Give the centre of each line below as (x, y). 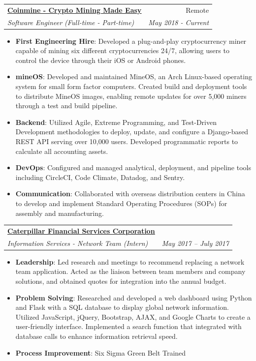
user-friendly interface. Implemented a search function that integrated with (128, 326)
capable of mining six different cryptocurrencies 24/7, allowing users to (122, 50)
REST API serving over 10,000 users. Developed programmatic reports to (127, 141)
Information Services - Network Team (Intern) (78, 243)
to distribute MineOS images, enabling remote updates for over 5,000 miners (131, 96)
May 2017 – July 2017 (195, 243)
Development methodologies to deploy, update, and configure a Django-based (132, 132)
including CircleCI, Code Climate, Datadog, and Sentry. (100, 177)
